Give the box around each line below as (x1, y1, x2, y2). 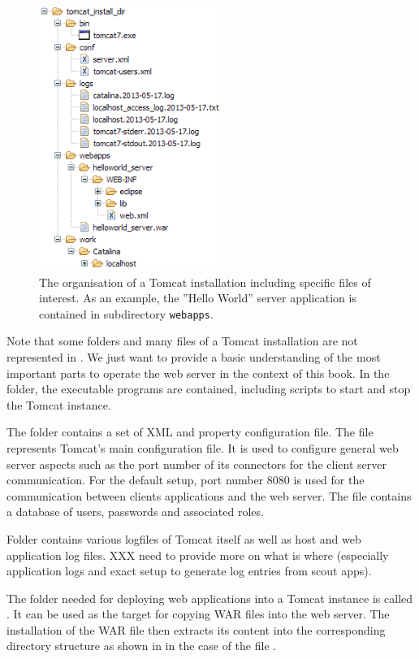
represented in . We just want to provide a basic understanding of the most (6, 348, 381, 365)
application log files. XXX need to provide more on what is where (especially (6, 546, 389, 563)
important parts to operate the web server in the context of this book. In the (6, 364, 390, 381)
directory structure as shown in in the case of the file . (6, 637, 277, 654)
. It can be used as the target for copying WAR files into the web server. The (6, 605, 390, 622)
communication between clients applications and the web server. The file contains (6, 487, 412, 504)
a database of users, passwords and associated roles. (6, 503, 264, 520)
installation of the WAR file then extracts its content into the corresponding (6, 621, 386, 638)
